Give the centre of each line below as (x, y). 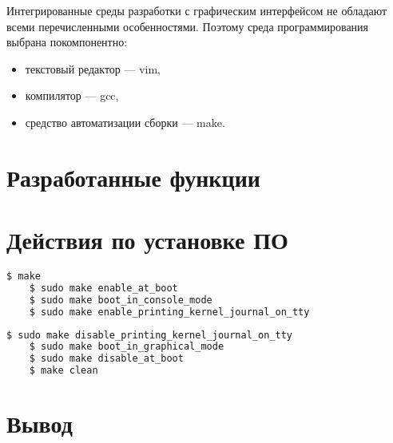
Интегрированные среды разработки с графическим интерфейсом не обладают (197, 10)
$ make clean (64, 371)
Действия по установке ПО (147, 240)
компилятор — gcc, (72, 95)
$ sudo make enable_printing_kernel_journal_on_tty (169, 312)
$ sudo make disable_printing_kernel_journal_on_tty (149, 335)
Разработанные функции (133, 177)
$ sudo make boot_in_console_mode (121, 300)
